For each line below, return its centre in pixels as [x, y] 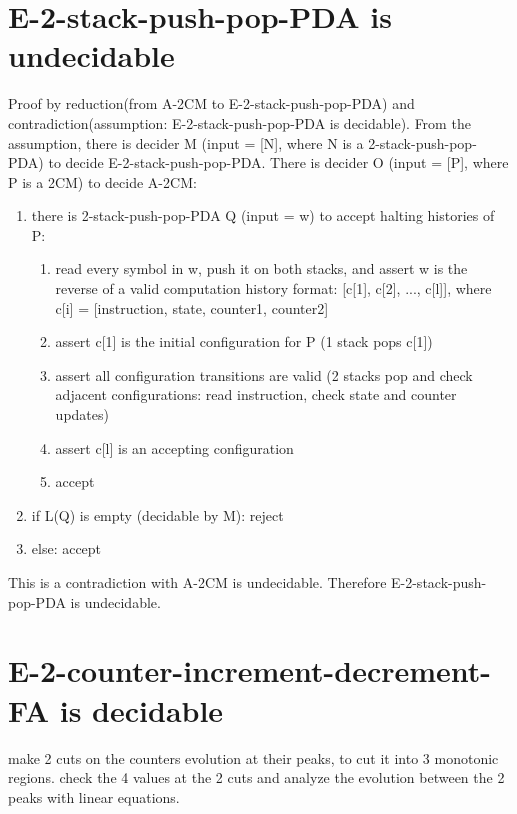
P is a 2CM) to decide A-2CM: [102, 181]
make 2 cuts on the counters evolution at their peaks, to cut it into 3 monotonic [253, 757]
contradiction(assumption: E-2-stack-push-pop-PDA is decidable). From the [239, 122]
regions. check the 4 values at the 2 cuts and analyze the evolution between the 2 [256, 777]
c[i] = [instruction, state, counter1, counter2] [192, 307]
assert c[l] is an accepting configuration [174, 447]
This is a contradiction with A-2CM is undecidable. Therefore [197, 582]
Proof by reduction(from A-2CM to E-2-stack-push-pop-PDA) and [211, 103]
